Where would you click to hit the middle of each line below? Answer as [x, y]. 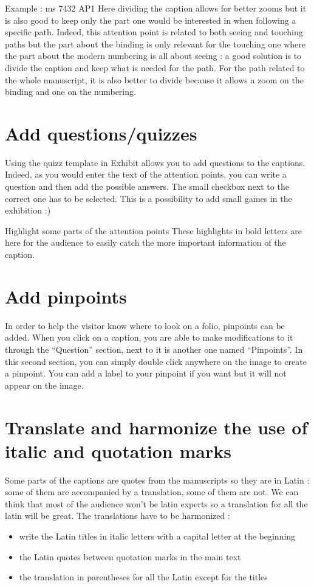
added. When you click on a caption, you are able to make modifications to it [149, 337]
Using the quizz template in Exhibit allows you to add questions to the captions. [155, 162]
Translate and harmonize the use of [156, 427]
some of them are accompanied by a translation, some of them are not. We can [152, 492]
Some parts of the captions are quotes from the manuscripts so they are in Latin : [157, 480]
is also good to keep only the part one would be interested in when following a [151, 20]
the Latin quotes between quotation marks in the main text [130, 556]
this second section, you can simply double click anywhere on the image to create [156, 361]
